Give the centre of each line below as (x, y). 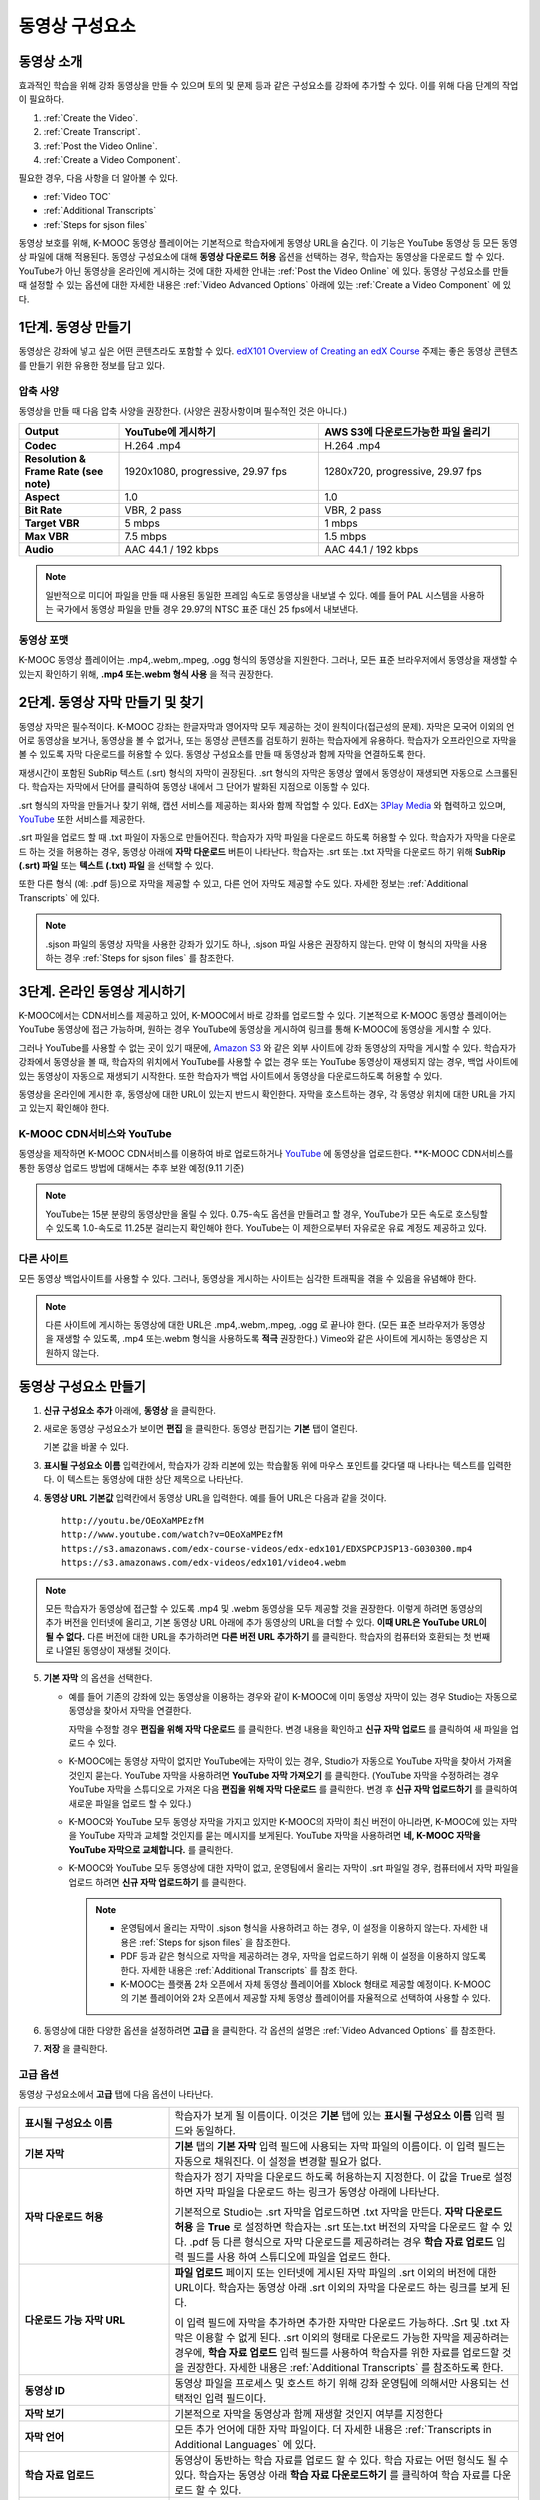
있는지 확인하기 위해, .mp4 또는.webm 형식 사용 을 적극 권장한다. (146, 674)
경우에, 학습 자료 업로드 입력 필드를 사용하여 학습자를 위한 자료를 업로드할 (337, 2352)
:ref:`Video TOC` (77, 196)
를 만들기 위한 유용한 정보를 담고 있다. (91, 365)
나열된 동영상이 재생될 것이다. (113, 1651)
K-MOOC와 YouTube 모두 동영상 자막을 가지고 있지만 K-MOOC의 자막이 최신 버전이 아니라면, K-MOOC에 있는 (283, 1821)
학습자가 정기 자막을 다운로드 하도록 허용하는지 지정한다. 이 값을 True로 (333, 2177)
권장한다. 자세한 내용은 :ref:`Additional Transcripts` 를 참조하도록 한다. (345, 2367)
